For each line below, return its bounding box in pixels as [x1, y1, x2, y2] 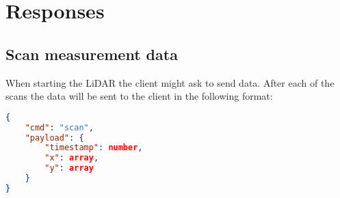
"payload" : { [25, 132, 84, 143]
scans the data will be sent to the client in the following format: [5, 89, 273, 103]
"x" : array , [44, 153, 99, 163]
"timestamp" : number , [44, 143, 143, 153]
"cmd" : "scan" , [25, 122, 94, 132]
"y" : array [44, 163, 94, 173]
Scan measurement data [5, 43, 178, 64]
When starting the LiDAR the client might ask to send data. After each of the [5, 75, 335, 89]
